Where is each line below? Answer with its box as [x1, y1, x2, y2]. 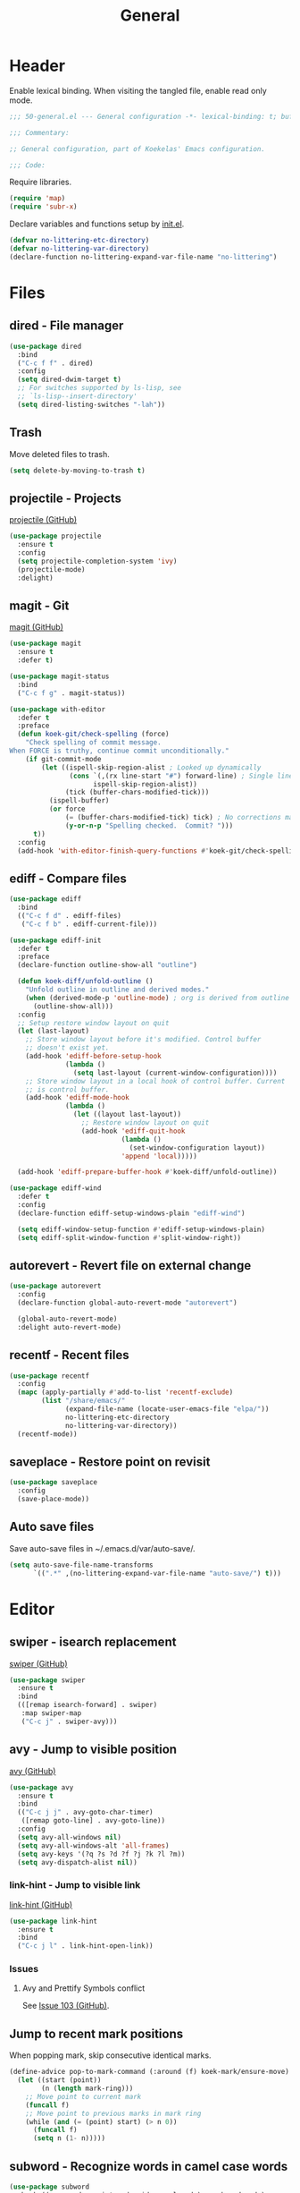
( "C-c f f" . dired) [17, 359, 94, 368]
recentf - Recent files [9, 1347, 129, 1363]
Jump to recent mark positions [9, 2026, 184, 2041]
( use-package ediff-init [9, 936, 102, 945]
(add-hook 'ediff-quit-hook [80, 1126, 186, 1135]
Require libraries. [9, 176, 72, 188]
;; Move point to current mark [25, 2092, 142, 2101]
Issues [9, 1963, 39, 1976]
